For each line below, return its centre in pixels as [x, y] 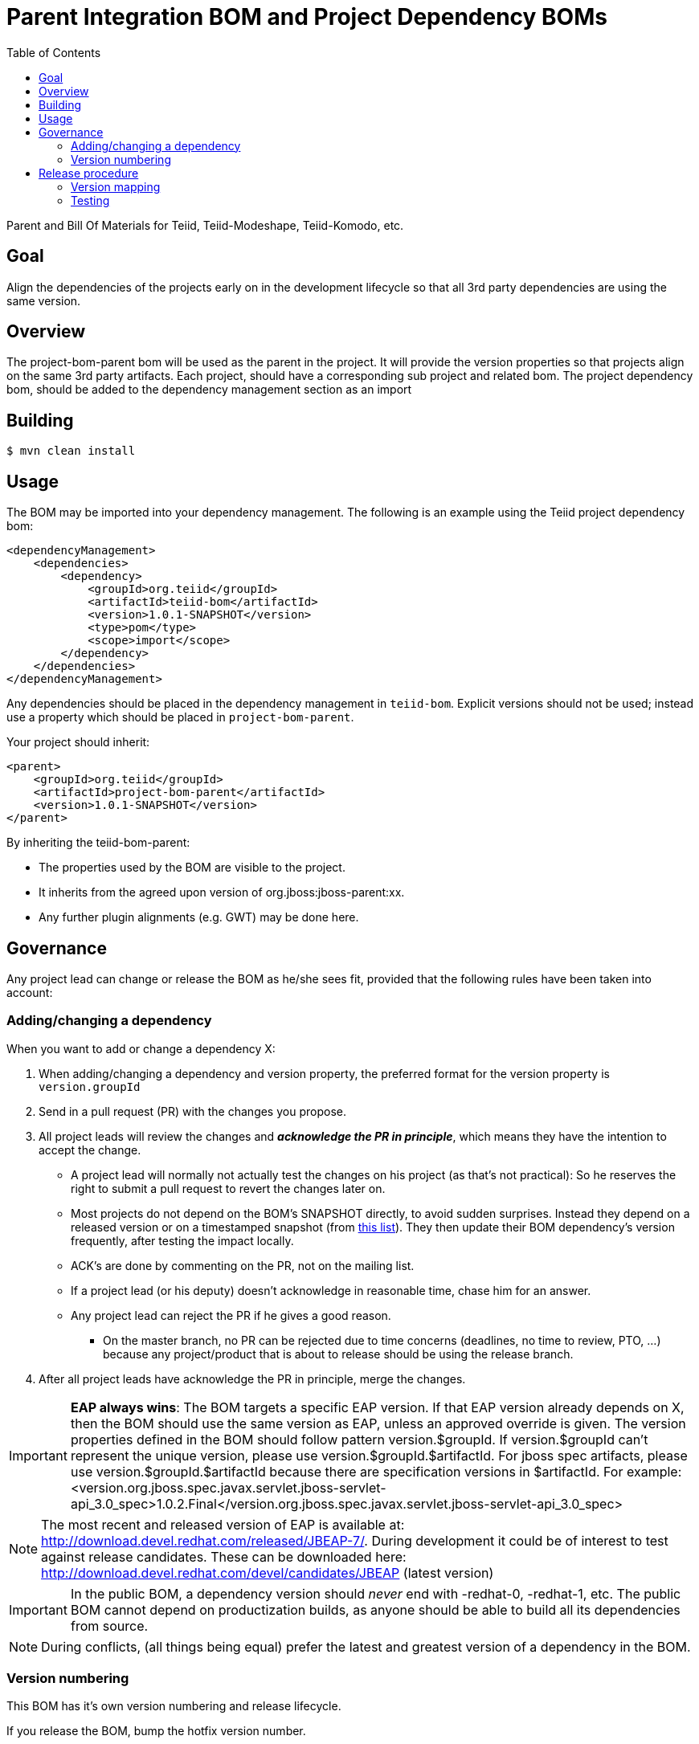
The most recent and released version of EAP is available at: [223, 1524]
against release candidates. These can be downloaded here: [224, 1556]
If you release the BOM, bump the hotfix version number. [156, 1731]
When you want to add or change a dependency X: [141, 1048]
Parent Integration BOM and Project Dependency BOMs [307, 17]
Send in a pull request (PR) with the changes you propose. [192, 1111]
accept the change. [90, 1150]
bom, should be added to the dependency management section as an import [209, 390]
